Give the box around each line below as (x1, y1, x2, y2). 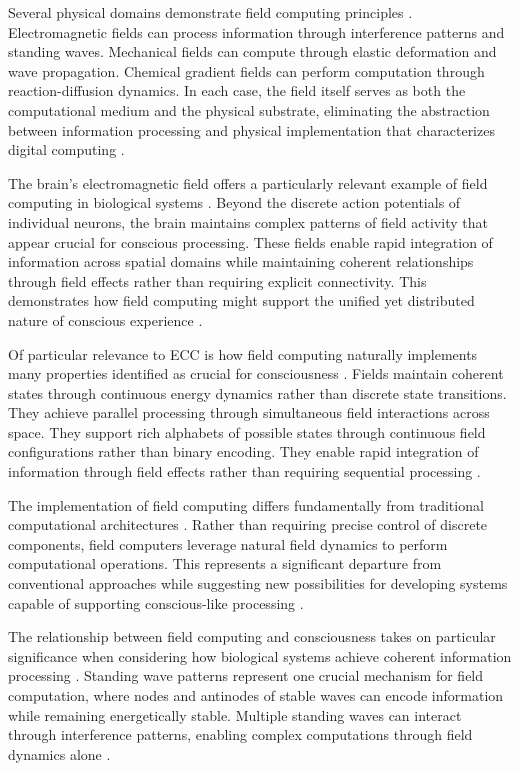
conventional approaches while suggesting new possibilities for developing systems (8, 573, 508, 594)
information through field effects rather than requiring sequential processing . (8, 461, 481, 482)
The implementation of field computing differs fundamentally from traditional (8, 494, 484, 515)
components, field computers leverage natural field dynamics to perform (8, 533, 448, 554)
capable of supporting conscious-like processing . (8, 592, 304, 613)
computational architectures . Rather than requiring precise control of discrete (8, 514, 488, 535)
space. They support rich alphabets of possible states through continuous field (8, 421, 486, 442)
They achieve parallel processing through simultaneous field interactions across (8, 402, 490, 423)
